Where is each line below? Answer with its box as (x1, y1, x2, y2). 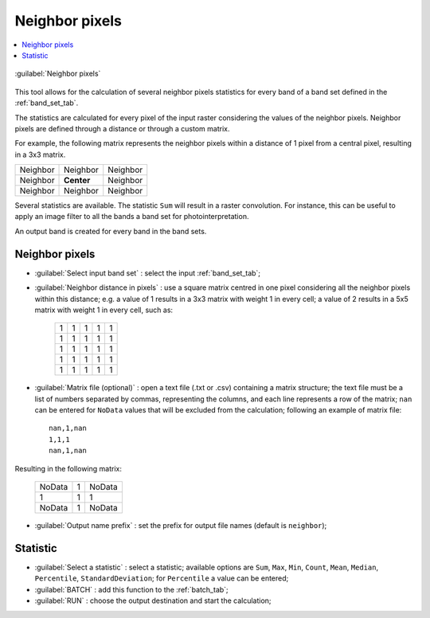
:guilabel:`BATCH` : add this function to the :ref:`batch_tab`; (34, 585, 229, 594)
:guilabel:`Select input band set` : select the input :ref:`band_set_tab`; (34, 268, 261, 278)
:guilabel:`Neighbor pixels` (14, 68, 101, 79)
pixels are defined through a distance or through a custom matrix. (14, 123, 230, 133)
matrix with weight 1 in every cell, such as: (34, 305, 174, 315)
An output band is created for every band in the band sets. (14, 226, 207, 236)
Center (64, 175, 91, 186)
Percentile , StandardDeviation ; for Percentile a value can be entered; (34, 573, 289, 583)
